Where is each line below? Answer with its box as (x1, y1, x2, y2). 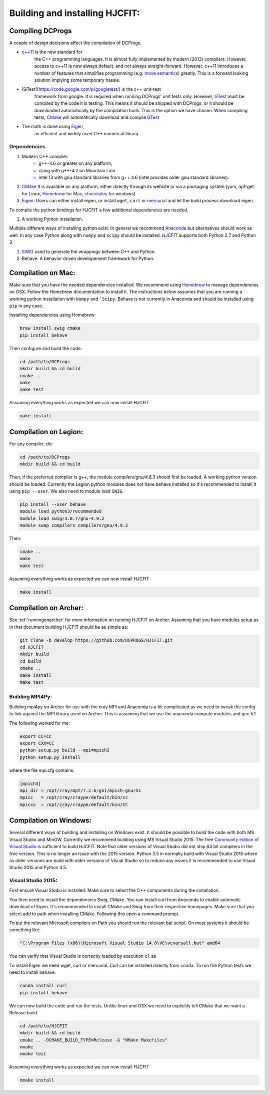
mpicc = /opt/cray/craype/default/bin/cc (19, 794, 128, 800)
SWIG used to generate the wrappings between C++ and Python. (21, 248, 156, 254)
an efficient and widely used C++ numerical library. (34, 130, 140, 136)
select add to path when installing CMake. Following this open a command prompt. (9, 911, 179, 917)
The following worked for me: (9, 720, 70, 726)
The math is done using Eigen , (21, 123, 84, 130)
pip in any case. (9, 303, 43, 309)
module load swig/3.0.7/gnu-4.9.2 (19, 515, 104, 521)
